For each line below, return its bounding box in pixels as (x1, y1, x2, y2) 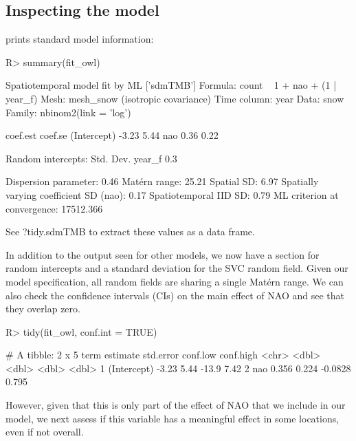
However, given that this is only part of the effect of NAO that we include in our (5, 398, 346, 412)
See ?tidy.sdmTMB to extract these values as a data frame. (5, 224, 255, 239)
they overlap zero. (5, 301, 80, 316)
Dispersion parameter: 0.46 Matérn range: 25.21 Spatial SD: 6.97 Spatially (5, 174, 319, 189)
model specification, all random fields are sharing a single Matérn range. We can (5, 274, 344, 288)
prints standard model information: (5, 32, 154, 46)
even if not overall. (5, 424, 84, 439)
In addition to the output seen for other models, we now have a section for (5, 247, 320, 261)
